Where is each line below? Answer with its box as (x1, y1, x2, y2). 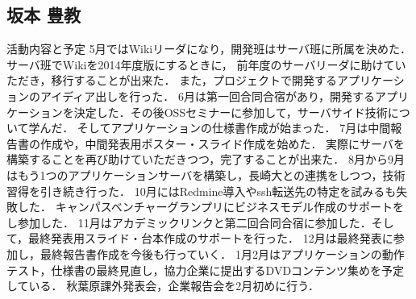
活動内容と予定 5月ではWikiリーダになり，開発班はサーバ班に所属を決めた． (6, 40, 412, 57)
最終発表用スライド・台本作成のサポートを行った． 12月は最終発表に (28, 230, 393, 247)
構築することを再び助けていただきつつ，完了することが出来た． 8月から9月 (6, 151, 405, 168)
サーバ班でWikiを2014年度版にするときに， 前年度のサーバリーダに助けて (6, 56, 395, 73)
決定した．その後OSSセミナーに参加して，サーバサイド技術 (73, 103, 388, 120)
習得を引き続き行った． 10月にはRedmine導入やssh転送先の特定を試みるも (6, 182, 397, 199)
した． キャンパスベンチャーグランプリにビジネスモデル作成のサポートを (17, 198, 405, 215)
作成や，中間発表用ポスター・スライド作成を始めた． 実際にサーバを (40, 135, 405, 152)
